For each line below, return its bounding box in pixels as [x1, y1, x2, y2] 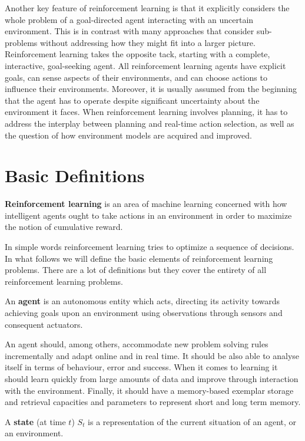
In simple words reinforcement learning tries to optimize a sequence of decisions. [5, 241, 294, 253]
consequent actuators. [5, 318, 83, 330]
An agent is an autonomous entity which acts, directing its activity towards [5, 295, 280, 307]
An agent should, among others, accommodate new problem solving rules [5, 338, 268, 350]
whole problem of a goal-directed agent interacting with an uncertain [5, 13, 254, 25]
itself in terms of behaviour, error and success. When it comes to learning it [5, 361, 278, 373]
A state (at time [5, 415, 66, 427]
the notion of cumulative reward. [5, 220, 123, 233]
